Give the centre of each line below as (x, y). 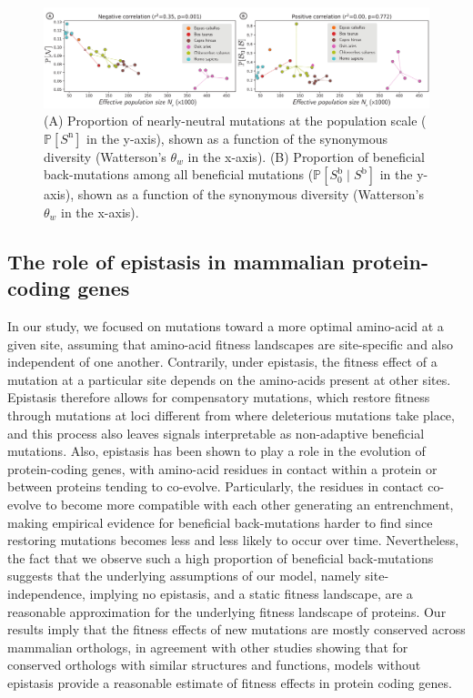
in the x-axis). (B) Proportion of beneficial (306, 156)
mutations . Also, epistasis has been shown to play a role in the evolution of (216, 451)
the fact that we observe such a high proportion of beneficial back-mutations (221, 557)
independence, (46, 594)
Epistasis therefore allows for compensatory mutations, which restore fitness (219, 397)
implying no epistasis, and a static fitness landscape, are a (251, 594)
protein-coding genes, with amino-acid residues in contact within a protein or (222, 468)
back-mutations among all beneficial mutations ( (179, 174)
